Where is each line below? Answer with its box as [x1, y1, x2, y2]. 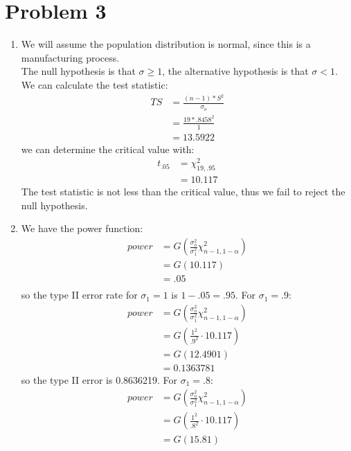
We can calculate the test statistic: [21, 77, 168, 91]
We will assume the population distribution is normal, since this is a [21, 37, 311, 51]
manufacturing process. [21, 50, 120, 64]
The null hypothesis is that [21, 64, 136, 78]
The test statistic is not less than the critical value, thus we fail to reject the [21, 184, 345, 199]
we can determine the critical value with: [21, 141, 195, 156]
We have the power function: [21, 221, 143, 236]
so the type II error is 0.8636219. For [21, 372, 178, 387]
